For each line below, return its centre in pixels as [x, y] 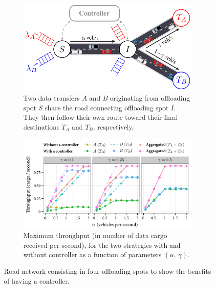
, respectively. [113, 126]
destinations [42, 126]
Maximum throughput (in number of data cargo [95, 235]
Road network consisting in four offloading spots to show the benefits [107, 271]
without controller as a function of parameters [93, 254]
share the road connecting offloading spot [107, 107]
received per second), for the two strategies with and [102, 245]
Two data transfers [52, 98]
